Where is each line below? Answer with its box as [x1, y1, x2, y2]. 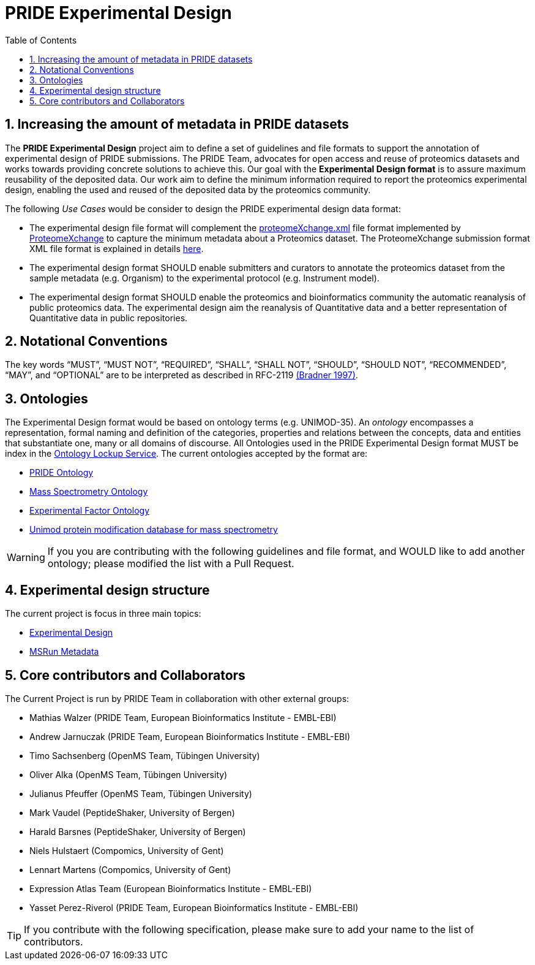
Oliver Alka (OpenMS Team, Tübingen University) [29, 769, 228, 780]
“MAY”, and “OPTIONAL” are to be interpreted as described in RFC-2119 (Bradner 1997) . [5, 370, 358, 381]
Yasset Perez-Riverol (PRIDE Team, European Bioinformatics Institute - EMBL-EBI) [29, 902, 359, 913]
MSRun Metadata [29, 646, 99, 657]
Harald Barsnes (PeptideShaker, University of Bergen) [29, 826, 246, 837]
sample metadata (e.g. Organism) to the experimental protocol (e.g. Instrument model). [29, 272, 380, 283]
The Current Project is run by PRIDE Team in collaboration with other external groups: [5, 693, 350, 704]
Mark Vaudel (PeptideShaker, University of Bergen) [29, 807, 235, 818]
